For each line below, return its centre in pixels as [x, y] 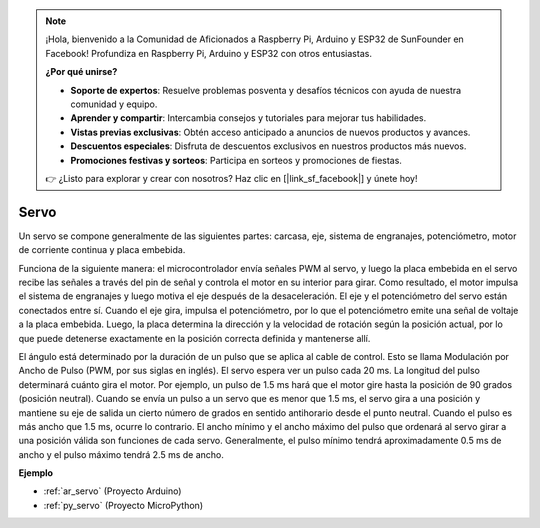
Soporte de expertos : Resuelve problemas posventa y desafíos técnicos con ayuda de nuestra [266, 90]
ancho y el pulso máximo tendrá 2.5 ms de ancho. [121, 454]
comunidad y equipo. [114, 104]
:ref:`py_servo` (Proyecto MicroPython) [123, 505]
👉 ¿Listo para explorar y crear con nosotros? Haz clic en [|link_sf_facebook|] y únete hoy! [231, 178]
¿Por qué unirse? [81, 72]
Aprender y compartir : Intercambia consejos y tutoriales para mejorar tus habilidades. [248, 118]
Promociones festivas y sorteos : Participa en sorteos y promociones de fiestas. [236, 160]
